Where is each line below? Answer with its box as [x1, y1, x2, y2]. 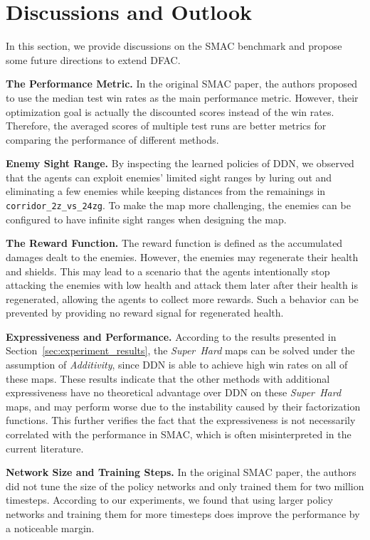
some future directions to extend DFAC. [6, 52, 181, 67]
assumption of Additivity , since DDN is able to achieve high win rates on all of [6, 357, 348, 372]
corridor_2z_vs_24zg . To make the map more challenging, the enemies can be [6, 198, 351, 213]
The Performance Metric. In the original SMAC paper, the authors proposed [6, 76, 358, 91]
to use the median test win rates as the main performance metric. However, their [6, 90, 359, 105]
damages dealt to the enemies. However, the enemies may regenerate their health [6, 249, 359, 264]
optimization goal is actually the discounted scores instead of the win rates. [6, 104, 334, 119]
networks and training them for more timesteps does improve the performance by [6, 507, 360, 521]
